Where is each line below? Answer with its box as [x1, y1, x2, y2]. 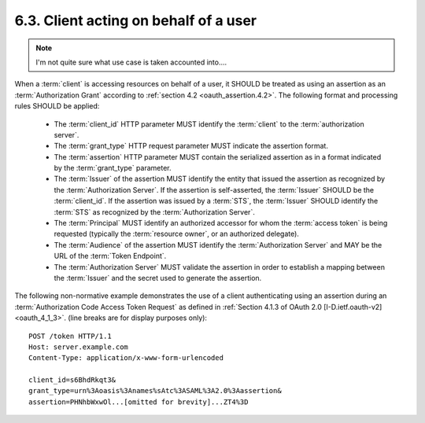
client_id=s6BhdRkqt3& [28, 376, 116, 384]
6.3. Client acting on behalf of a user [14, 12, 257, 29]
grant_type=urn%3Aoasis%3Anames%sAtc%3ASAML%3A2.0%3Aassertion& [28, 386, 283, 395]
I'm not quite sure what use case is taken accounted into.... [35, 57, 227, 67]
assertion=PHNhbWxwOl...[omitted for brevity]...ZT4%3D [28, 397, 249, 406]
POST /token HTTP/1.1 [28, 331, 112, 340]
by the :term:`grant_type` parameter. [54, 164, 172, 173]
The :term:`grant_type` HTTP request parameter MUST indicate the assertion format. [54, 142, 328, 151]
